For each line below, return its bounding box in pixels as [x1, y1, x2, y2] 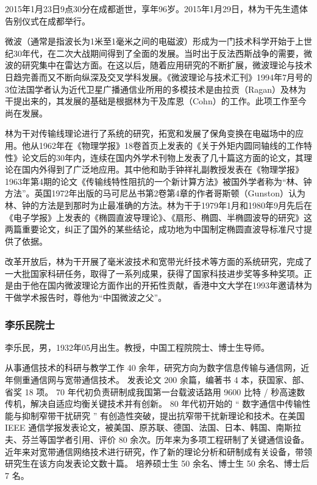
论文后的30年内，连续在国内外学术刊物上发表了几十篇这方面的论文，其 [21, 151, 304, 163]
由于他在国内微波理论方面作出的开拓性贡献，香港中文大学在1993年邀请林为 [13, 279, 312, 292]
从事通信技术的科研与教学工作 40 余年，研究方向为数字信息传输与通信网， [5, 361, 301, 374]
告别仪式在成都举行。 [5, 14, 90, 27]
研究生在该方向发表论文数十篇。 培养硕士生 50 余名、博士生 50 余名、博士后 [5, 457, 310, 470]
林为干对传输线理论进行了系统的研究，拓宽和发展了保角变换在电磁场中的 [5, 127, 295, 140]
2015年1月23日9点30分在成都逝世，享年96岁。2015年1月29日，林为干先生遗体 [5, 2, 308, 15]
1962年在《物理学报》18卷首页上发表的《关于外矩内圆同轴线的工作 [38, 138, 304, 151]
